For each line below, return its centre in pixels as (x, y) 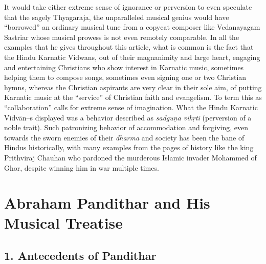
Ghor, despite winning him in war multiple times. (82, 167)
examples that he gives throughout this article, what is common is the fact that (129, 47)
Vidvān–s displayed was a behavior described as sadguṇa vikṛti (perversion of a (128, 117)
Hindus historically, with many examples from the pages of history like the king (129, 147)
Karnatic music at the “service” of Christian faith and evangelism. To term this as (133, 97)
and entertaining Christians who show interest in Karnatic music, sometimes (124, 67)
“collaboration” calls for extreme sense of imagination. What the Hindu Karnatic (131, 107)
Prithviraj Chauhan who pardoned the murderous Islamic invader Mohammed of (130, 157)
